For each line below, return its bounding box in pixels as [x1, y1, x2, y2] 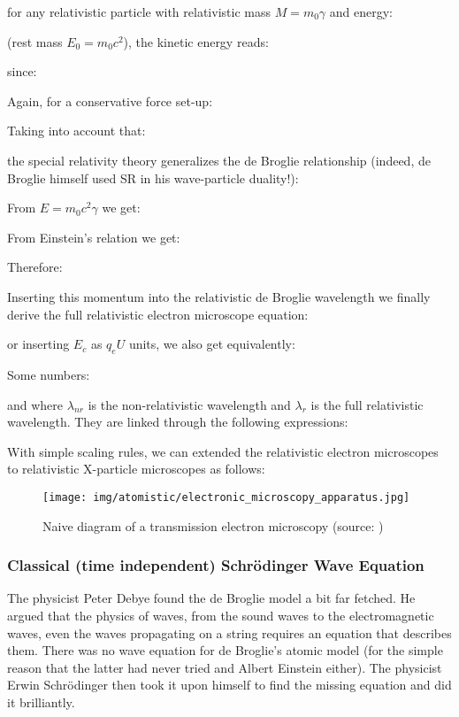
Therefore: [7, 258, 63, 276]
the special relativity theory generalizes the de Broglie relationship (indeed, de [7, 150, 431, 169]
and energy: [329, 3, 394, 20]
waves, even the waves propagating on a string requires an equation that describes [7, 623, 452, 642]
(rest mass [7, 32, 63, 50]
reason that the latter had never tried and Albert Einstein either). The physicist [7, 658, 442, 676]
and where [7, 395, 64, 413]
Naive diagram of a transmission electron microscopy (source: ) [42, 516, 384, 535]
